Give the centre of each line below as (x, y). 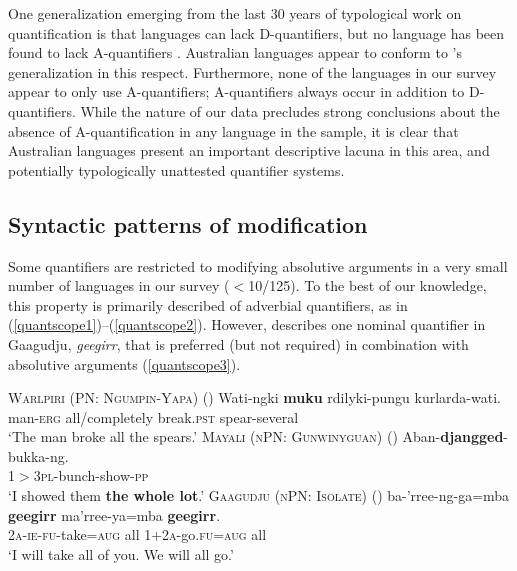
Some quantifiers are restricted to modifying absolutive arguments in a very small (258, 265)
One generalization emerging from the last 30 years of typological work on (235, 13)
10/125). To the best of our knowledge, (367, 285)
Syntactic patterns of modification (188, 223)
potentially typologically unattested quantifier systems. (176, 169)
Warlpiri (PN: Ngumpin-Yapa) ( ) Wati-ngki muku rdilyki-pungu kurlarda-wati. (254, 397)
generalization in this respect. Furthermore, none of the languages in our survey (252, 71)
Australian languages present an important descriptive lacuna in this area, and (249, 150)
